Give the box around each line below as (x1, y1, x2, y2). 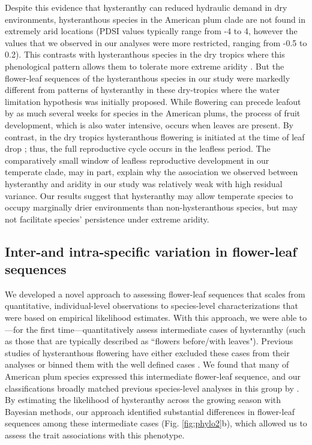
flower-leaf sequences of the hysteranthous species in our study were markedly (5, 71, 290, 84)
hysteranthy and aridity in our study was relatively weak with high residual (5, 177, 283, 190)
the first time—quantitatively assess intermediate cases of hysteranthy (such (26, 323, 305, 335)
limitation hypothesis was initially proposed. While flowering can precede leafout (5, 95, 301, 107)
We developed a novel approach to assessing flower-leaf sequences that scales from (5, 287, 305, 300)
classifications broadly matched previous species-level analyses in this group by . (5, 381, 299, 394)
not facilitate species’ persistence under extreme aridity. (5, 212, 209, 225)
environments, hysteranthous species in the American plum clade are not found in (5, 13, 306, 25)
